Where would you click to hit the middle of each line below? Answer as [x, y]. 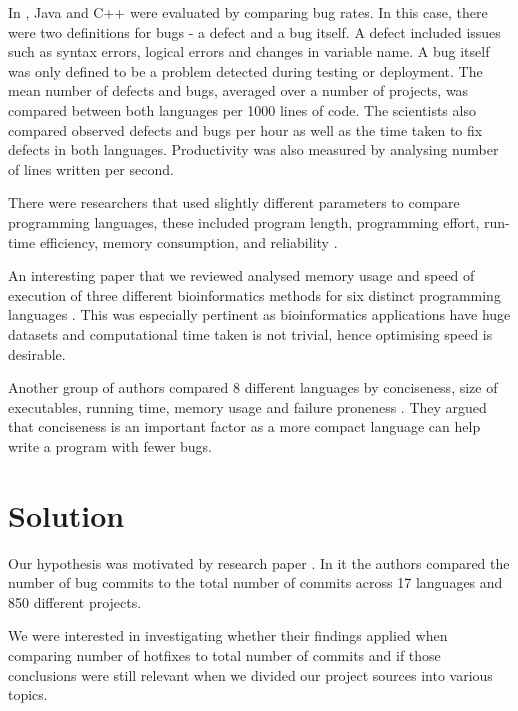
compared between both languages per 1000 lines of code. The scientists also [242, 109]
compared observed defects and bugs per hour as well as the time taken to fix [245, 129]
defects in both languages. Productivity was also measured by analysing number [253, 149]
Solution [66, 514]
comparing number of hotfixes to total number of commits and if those [224, 654]
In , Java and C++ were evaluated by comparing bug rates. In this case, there [248, 12]
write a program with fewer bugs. [110, 445]
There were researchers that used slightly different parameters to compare [234, 202]
